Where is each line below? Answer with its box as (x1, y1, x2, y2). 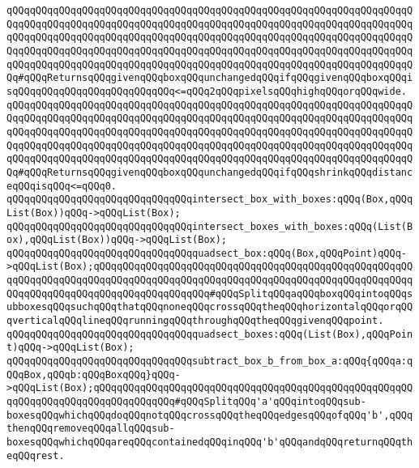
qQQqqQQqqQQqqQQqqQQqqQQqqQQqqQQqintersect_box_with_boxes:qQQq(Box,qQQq (6, 194, 413, 206)
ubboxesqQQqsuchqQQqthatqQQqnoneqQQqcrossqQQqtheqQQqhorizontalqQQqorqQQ (6, 301, 413, 313)
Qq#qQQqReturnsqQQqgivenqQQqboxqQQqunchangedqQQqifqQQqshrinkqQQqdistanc (6, 166, 413, 178)
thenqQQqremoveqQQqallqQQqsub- (6, 423, 175, 435)
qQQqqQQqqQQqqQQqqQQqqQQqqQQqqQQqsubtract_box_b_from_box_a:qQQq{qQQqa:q (6, 355, 413, 368)
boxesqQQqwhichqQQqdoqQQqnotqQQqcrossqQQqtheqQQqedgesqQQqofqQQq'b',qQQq (6, 409, 413, 421)
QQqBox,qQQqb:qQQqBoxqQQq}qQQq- (6, 368, 181, 381)
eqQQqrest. (6, 449, 65, 462)
